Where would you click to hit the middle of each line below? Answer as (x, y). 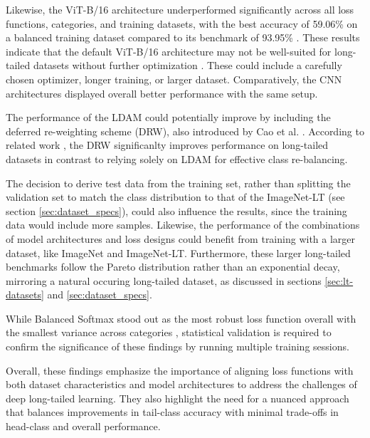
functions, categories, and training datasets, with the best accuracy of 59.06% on (182, 23)
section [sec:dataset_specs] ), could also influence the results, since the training (176, 210)
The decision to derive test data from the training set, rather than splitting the (178, 183)
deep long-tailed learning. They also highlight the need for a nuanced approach (178, 398)
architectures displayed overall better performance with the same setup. (162, 93)
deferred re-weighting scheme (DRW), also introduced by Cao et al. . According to (185, 131)
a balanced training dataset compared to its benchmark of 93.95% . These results (183, 37)
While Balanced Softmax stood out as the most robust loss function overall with (181, 318)
